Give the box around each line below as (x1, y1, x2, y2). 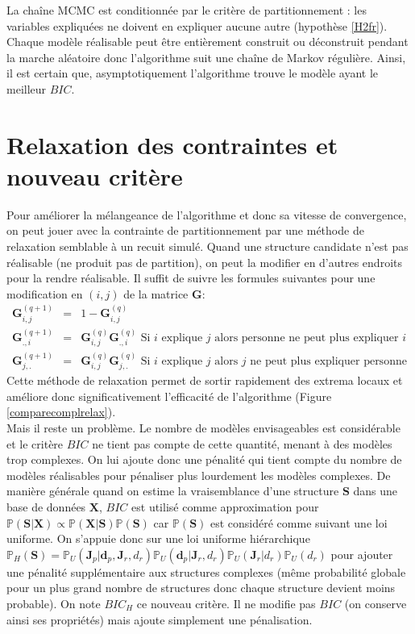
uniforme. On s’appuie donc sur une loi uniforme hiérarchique (6, 530, 310, 547)
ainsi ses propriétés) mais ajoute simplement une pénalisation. (6, 611, 313, 628)
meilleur (6, 80, 47, 97)
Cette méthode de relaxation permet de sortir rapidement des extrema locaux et (6, 372, 403, 389)
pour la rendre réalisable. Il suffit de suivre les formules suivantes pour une (6, 269, 376, 286)
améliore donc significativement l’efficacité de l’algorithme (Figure (6, 387, 332, 404)
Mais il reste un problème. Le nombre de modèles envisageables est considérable (6, 419, 400, 436)
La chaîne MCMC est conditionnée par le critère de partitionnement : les (6, 2, 367, 18)
